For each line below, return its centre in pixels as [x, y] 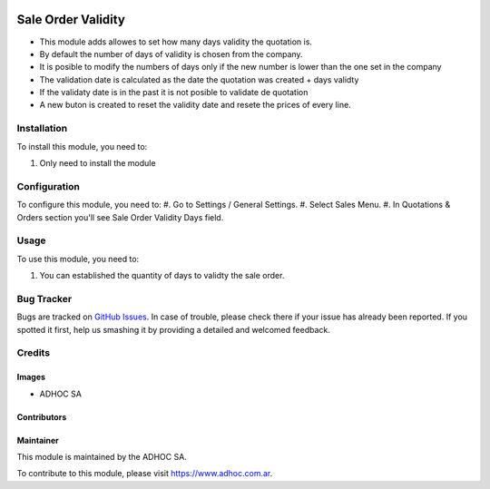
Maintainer [38, 440]
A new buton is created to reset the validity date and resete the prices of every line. [195, 105]
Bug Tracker [44, 298]
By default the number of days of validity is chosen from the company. [171, 54]
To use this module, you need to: [78, 259]
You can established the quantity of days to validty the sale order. [162, 276]
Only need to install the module [98, 163]
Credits [33, 353]
